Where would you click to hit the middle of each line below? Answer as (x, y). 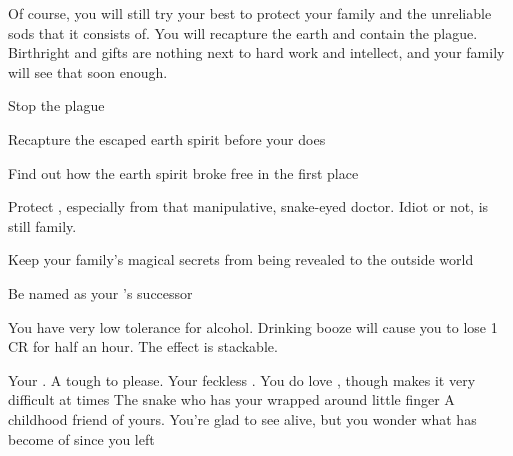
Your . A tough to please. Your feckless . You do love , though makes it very (242, 379)
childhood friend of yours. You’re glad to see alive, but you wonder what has (242, 418)
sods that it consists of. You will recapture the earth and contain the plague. (243, 32)
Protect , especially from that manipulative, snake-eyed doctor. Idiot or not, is (248, 206)
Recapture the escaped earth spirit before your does (167, 138)
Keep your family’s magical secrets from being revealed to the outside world (241, 259)
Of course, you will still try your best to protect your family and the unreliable (250, 13)
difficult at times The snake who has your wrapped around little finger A (231, 399)
